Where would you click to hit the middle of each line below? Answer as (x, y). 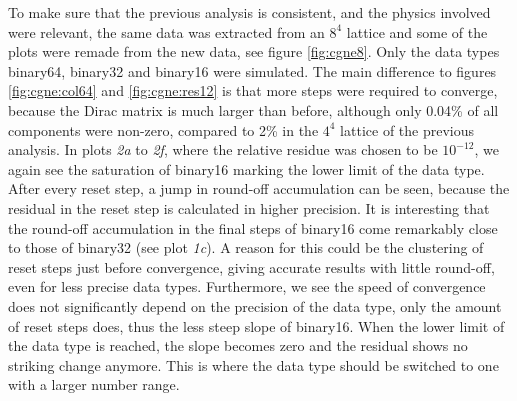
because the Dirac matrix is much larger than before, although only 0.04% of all (253, 109)
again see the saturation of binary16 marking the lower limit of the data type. (246, 168)
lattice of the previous (407, 129)
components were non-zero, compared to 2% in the (163, 129)
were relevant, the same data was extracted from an (166, 31)
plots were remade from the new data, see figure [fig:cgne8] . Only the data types (254, 51)
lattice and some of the (417, 31)
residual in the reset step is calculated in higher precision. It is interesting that (249, 207)
